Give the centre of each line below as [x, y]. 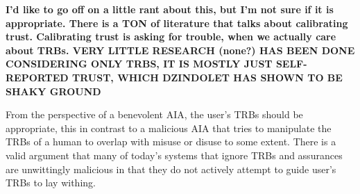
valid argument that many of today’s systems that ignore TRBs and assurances [174, 155]
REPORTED [37, 77]
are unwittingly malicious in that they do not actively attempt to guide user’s [171, 169]
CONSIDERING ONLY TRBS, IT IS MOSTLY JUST [139, 64]
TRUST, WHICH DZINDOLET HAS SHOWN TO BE [207, 77]
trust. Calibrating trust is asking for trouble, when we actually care [171, 37]
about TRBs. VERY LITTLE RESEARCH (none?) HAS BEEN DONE [180, 50]
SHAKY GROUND [53, 91]
